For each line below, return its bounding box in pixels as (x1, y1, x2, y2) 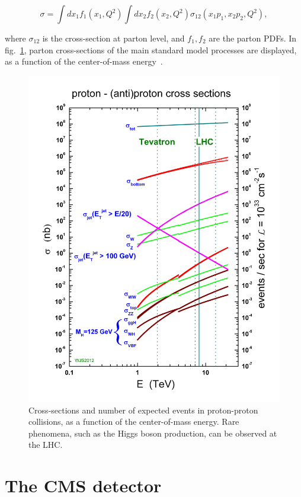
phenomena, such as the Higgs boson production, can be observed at (28, 427, 277, 439)
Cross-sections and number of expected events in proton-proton (28, 403, 258, 416)
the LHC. (28, 438, 63, 451)
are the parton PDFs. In (209, 32, 297, 44)
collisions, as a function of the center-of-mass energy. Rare (28, 415, 239, 428)
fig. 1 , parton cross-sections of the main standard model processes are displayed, (5, 43, 297, 56)
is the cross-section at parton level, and (42, 32, 185, 44)
